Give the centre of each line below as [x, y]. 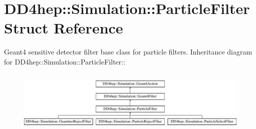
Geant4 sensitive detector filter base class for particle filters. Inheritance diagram [128, 52]
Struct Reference [64, 28]
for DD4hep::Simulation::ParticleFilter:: [65, 61]
